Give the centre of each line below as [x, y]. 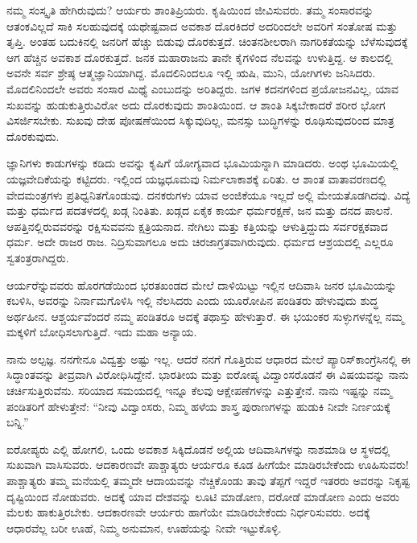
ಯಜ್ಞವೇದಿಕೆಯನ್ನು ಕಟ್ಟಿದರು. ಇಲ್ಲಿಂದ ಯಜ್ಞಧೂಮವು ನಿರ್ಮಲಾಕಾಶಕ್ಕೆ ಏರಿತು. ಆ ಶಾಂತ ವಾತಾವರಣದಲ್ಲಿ [196, 178]
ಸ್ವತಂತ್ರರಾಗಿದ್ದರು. [38, 257]
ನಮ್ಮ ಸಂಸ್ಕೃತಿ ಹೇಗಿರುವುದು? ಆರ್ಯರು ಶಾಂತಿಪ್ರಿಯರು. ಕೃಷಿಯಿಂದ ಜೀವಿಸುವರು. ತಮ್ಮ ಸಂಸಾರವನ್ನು [190, 10]
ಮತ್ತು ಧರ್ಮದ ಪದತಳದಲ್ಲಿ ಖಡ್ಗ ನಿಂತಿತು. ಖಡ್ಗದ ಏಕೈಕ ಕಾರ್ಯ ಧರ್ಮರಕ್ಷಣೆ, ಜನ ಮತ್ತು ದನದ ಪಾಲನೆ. [200, 210]
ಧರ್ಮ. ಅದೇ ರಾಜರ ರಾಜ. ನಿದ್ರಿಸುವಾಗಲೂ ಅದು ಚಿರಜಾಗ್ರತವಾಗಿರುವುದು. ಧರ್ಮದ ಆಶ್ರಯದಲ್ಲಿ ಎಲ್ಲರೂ [200, 242]
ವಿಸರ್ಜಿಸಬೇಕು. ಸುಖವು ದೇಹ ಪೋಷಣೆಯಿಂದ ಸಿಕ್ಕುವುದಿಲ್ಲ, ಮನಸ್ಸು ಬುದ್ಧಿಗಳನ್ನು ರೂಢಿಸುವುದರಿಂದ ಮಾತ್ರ [200, 120]
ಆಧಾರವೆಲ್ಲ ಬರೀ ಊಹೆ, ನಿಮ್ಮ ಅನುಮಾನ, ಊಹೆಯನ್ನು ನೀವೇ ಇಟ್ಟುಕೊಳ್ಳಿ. [144, 527]
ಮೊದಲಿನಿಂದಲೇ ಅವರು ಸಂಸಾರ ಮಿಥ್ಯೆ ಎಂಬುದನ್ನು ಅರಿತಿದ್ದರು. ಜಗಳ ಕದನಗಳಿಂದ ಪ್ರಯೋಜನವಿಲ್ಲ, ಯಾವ [203, 88]
